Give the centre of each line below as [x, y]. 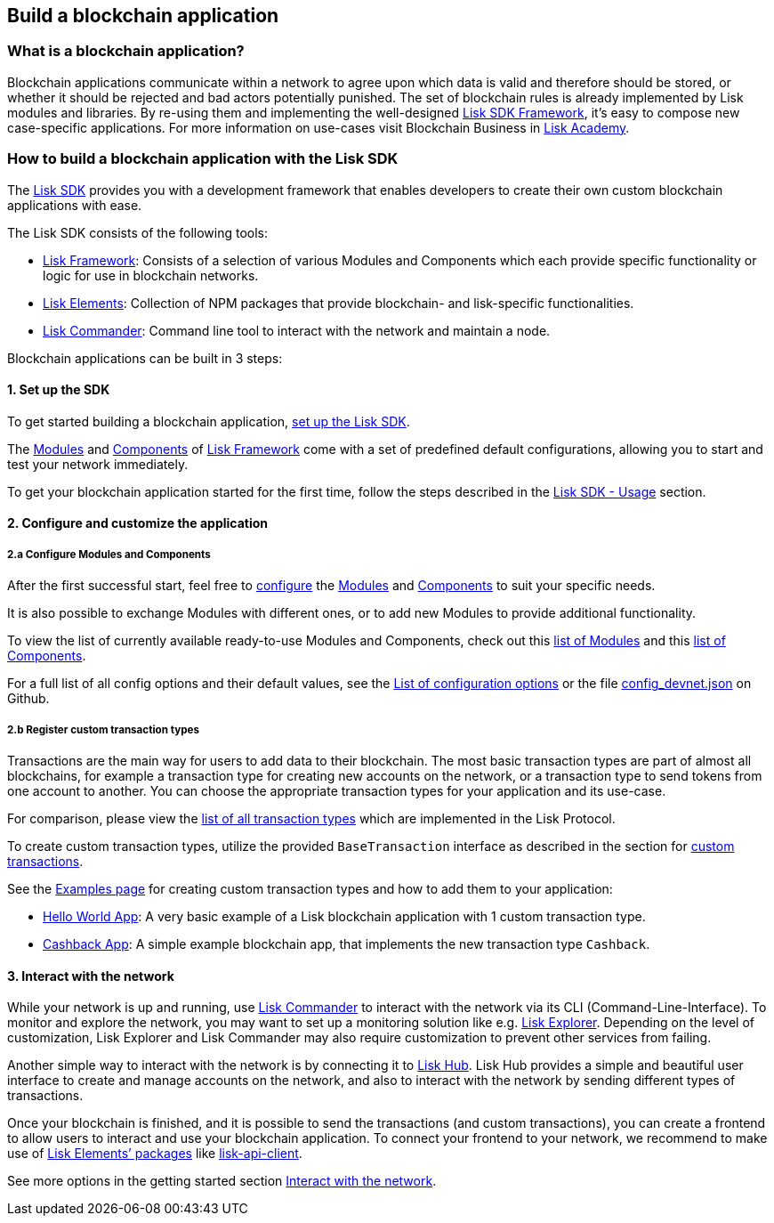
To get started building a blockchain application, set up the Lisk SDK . [209, 421]
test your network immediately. [98, 464]
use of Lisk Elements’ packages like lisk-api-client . [155, 1154]
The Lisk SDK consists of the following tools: [138, 232]
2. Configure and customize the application [138, 523]
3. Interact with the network [91, 976]
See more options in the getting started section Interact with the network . [222, 1181]
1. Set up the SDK [59, 390]
